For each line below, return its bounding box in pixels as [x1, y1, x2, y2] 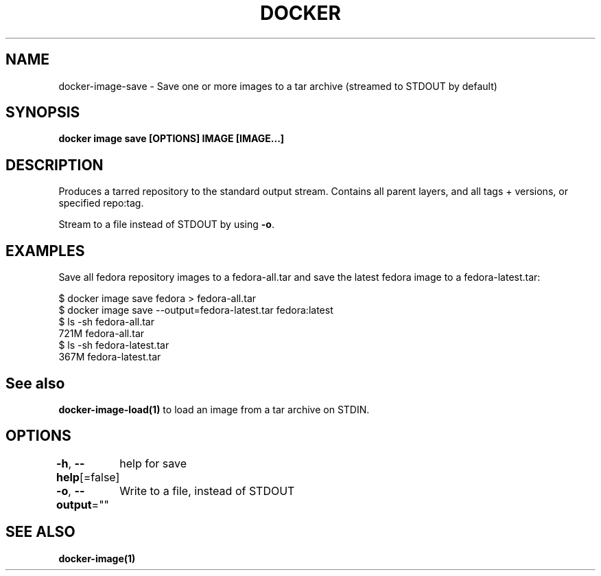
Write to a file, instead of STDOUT [119, 483, 295, 498]
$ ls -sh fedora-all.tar [58, 316, 155, 328]
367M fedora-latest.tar [58, 351, 161, 363]
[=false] [79, 470, 120, 484]
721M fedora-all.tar [58, 327, 145, 340]
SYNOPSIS [5, 104, 80, 122]
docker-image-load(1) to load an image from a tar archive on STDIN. [58, 403, 370, 415]
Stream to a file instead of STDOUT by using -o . [58, 218, 274, 231]
